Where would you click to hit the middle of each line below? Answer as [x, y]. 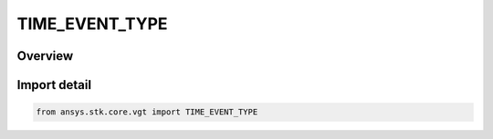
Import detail [54, 85]
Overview [45, 56]
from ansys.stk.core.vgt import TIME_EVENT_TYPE [147, 112]
